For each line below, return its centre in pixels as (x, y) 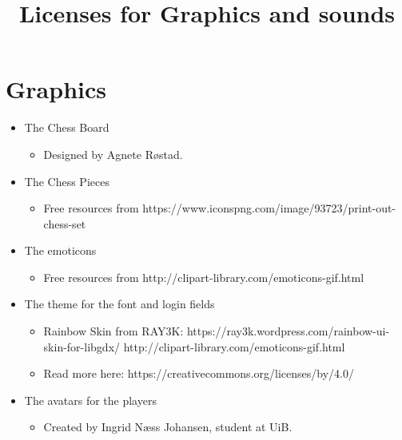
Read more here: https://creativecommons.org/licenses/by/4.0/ (199, 373)
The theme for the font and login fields (119, 304)
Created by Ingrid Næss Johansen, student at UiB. (168, 427)
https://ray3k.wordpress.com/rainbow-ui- (288, 331)
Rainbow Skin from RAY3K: (113, 331)
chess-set (65, 223)
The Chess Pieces (67, 181)
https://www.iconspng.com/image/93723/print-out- (269, 208)
